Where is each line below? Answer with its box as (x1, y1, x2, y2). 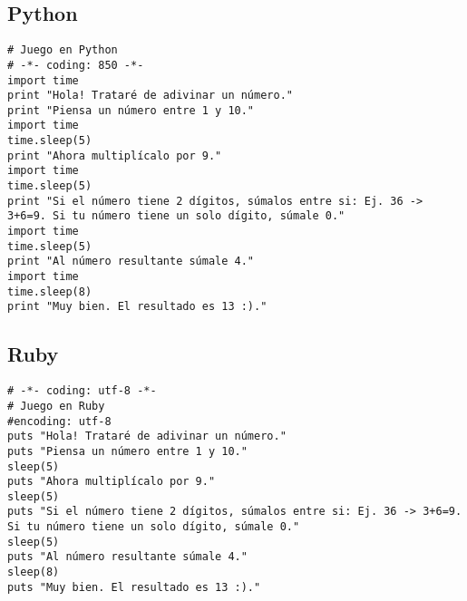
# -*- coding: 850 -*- (7, 58, 144, 72)
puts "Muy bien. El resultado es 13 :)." (7, 580, 261, 594)
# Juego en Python (7, 44, 118, 57)
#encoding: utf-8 (7, 414, 112, 428)
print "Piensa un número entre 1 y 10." (7, 103, 255, 117)
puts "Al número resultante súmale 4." (7, 550, 248, 564)
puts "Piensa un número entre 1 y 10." (7, 444, 248, 458)
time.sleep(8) (7, 285, 92, 298)
